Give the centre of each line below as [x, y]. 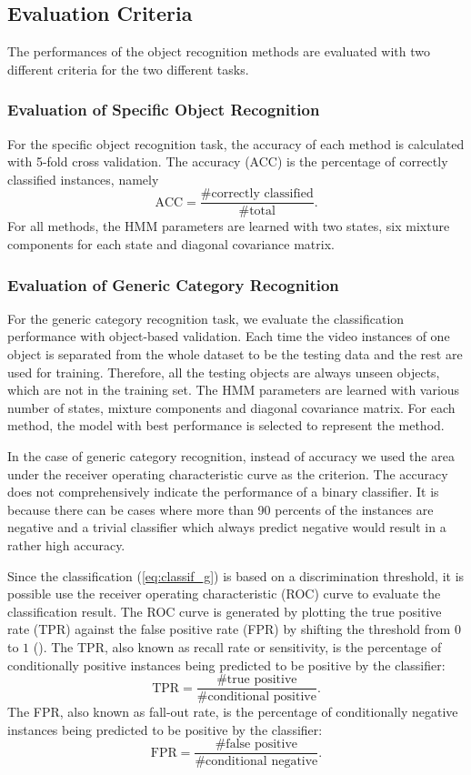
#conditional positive [256, 697]
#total [257, 211]
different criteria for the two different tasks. [128, 69]
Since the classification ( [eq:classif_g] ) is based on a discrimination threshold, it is [236, 575]
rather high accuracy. [66, 544]
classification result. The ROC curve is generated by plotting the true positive [225, 611]
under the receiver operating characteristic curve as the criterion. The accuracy [228, 473]
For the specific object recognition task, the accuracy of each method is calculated [236, 143]
